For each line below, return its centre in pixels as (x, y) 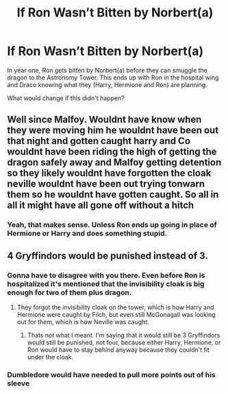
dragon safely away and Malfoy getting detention (114, 163)
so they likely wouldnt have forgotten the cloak (109, 173)
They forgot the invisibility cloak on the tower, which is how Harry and (115, 307)
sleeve (18, 383)
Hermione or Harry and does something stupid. (87, 233)
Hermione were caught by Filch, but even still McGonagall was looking (116, 314)
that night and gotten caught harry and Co (99, 141)
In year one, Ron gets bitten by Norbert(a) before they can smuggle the (107, 70)
